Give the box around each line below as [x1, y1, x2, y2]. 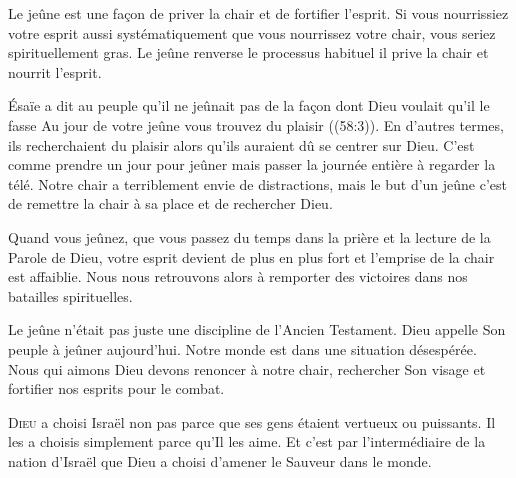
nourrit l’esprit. [8, 61, 102, 82]
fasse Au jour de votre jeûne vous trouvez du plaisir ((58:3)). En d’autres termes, [8, 114, 504, 135]
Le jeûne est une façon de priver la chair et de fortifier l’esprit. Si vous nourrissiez [8, 3, 509, 23]
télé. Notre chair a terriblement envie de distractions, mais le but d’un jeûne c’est [8, 173, 508, 194]
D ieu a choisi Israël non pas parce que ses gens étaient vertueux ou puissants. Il [8, 411, 496, 432]
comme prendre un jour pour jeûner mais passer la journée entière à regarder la [8, 154, 496, 175]
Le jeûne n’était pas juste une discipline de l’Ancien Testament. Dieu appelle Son [8, 319, 506, 340]
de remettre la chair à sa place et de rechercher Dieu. [8, 193, 333, 214]
